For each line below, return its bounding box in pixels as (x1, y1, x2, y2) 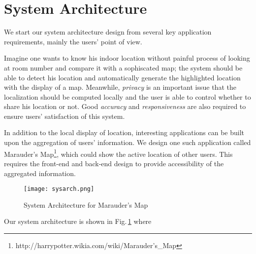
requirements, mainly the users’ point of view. (4, 36, 142, 46)
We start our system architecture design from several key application (4, 27, 212, 37)
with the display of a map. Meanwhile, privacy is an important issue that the (4, 82, 236, 92)
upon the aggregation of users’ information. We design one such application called (4, 137, 251, 147)
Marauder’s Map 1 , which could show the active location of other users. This (4, 147, 233, 159)
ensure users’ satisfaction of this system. (4, 110, 125, 121)
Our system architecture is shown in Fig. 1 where (4, 216, 152, 226)
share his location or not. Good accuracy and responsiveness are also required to (4, 101, 246, 111)
